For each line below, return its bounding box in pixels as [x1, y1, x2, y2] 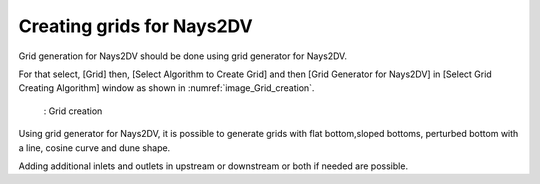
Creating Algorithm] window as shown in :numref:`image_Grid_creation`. [18, 82, 315, 94]
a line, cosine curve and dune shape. [18, 141, 171, 154]
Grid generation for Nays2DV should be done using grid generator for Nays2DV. [18, 50, 347, 62]
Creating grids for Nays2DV [18, 15, 254, 37]
